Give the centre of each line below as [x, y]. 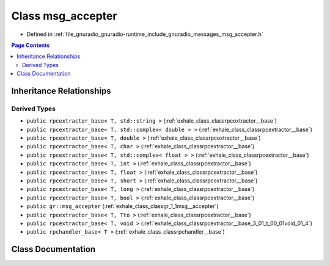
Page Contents [31, 45]
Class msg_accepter [64, 16]
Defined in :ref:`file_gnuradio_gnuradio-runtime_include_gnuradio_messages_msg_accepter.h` [145, 34]
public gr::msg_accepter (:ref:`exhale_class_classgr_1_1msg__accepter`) [123, 206]
